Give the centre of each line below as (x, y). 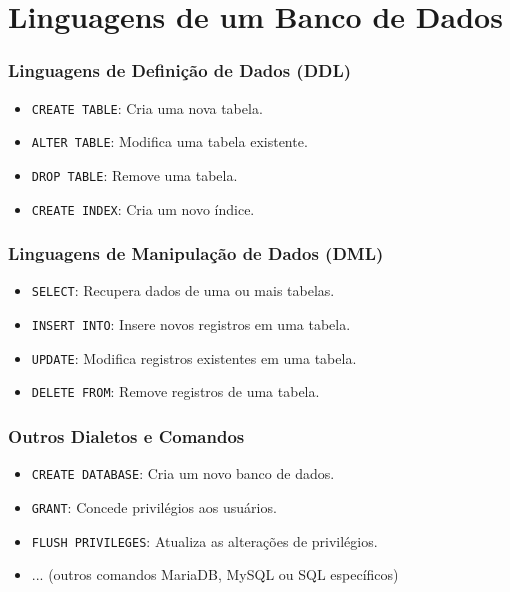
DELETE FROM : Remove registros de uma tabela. (175, 391)
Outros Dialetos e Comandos (126, 435)
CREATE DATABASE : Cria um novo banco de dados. (183, 473)
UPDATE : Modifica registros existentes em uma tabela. (194, 357)
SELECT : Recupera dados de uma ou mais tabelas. (183, 290)
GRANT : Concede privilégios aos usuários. (154, 506)
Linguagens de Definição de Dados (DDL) (180, 70)
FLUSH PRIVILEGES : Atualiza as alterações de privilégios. (204, 540)
